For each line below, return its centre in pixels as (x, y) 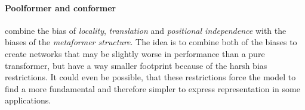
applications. (28, 100)
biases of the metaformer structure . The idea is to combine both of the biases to (151, 42)
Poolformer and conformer (61, 7)
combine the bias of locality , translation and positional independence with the (146, 30)
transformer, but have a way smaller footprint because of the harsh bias (136, 65)
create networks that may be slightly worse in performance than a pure (135, 53)
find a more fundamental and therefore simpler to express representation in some (152, 88)
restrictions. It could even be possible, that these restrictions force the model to (150, 77)
